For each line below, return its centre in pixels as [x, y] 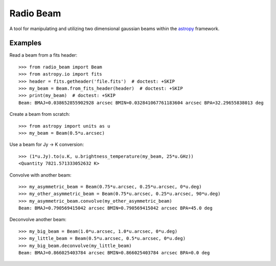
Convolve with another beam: [40, 175]
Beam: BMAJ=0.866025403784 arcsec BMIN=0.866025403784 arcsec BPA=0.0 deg [114, 253]
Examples [26, 43]
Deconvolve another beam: [38, 220]
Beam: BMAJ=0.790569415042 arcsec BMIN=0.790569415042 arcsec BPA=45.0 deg [116, 208]
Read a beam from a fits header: [43, 55]
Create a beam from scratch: [40, 114]
